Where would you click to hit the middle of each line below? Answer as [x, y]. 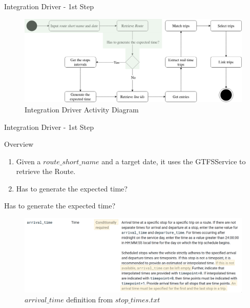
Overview [19, 144]
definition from [90, 300]
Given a [28, 161]
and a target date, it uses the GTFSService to [174, 161]
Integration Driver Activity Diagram [82, 109]
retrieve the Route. [46, 171]
